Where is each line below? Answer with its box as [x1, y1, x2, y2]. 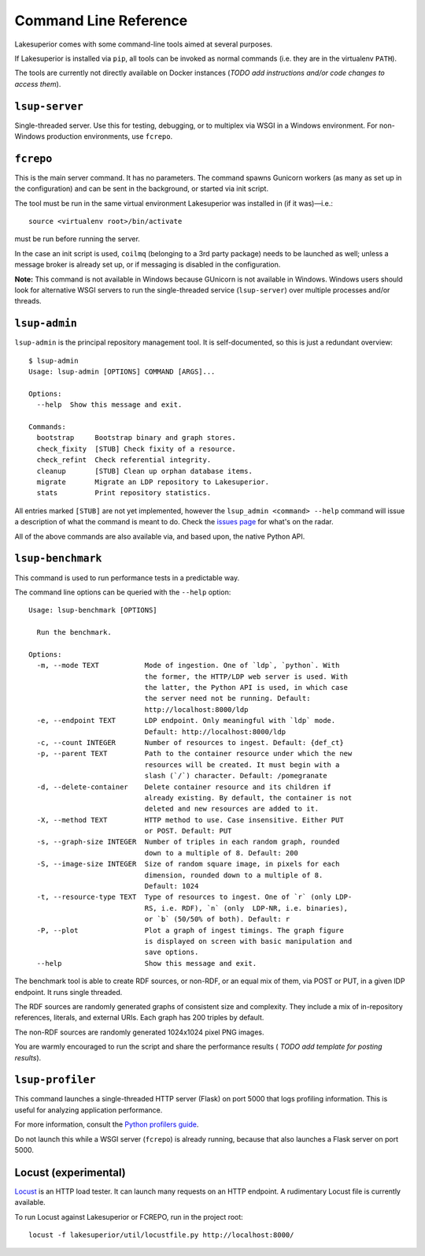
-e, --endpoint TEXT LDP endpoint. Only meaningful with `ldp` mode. [36, 716, 336, 725]
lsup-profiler [14, 1073, 96, 1086]
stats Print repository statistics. [36, 489, 212, 498]
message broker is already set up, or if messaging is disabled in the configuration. [14, 260, 281, 270]
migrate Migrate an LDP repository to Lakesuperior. [36, 478, 269, 486]
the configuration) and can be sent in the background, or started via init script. [14, 184, 269, 193]
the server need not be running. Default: [144, 694, 311, 703]
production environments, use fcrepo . [46, 132, 173, 141]
